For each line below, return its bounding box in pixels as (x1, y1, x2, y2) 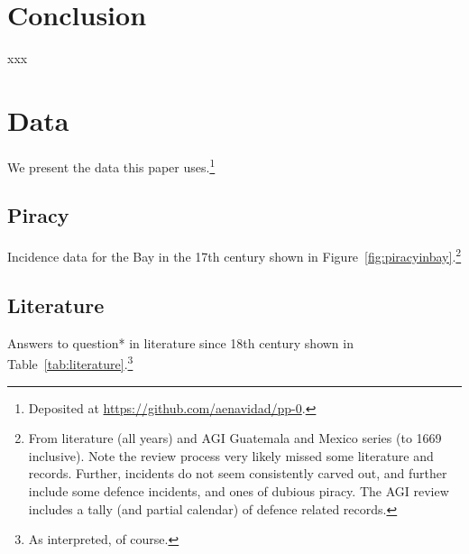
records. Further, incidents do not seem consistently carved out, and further (28, 464, 447, 483)
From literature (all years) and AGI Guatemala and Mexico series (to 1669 (28, 429, 442, 448)
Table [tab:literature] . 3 (7, 352, 133, 373)
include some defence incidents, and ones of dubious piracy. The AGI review (28, 481, 449, 500)
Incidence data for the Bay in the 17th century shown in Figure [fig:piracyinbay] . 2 (7, 245, 462, 265)
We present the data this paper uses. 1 (7, 154, 216, 176)
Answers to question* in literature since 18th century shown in (7, 333, 354, 352)
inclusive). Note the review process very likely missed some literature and (28, 446, 434, 465)
